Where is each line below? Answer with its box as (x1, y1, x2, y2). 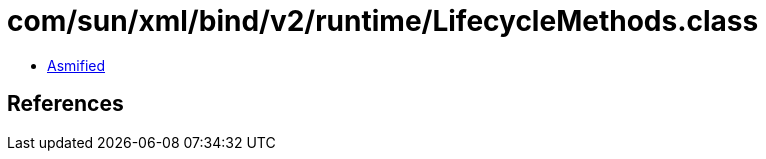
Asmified (47, 56, 106, 74)
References (7, 91, 124, 117)
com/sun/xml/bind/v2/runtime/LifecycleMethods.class (7, 4, 759, 38)
